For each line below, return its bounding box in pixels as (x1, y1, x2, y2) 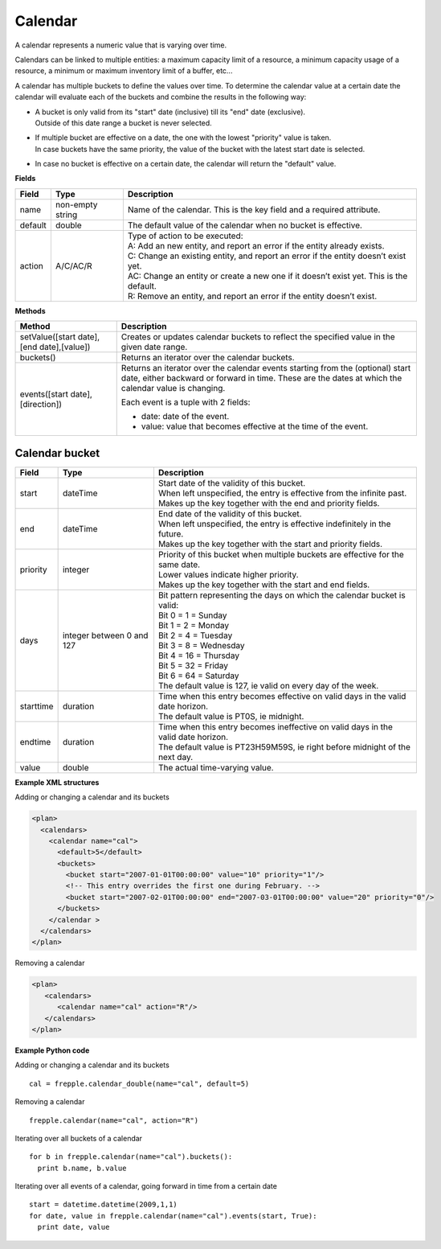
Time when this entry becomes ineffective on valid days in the (157, 721, 394, 732)
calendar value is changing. (120, 383, 226, 394)
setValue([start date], (19, 331, 100, 343)
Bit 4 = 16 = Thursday (157, 650, 240, 661)
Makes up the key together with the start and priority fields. (157, 538, 383, 549)
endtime (19, 736, 51, 747)
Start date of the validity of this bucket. (157, 477, 306, 488)
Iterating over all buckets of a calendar (14, 1133, 143, 1143)
